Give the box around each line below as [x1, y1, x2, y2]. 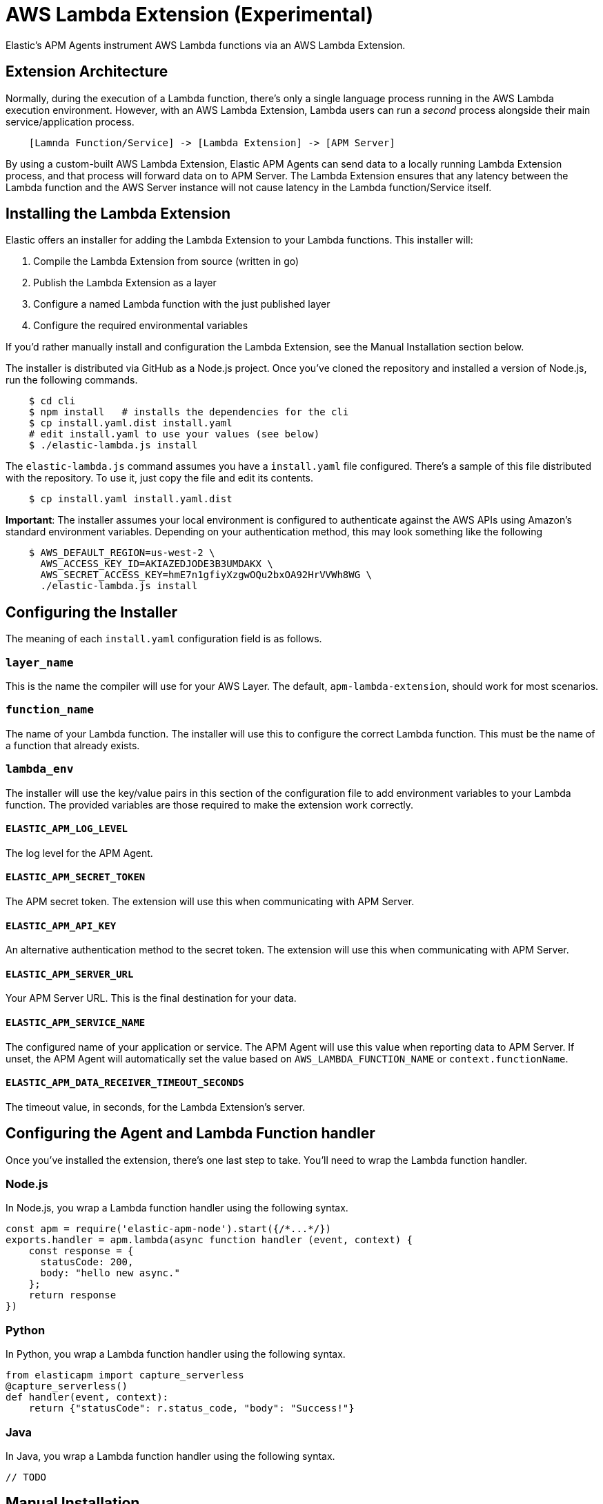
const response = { [28, 1245, 134, 1257]
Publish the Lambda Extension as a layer [33, 277, 217, 289]
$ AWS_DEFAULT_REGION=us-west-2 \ [28, 547, 215, 559]
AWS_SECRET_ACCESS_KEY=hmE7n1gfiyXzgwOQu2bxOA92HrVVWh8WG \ [40, 569, 373, 581]
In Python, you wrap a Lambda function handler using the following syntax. [6, 1348, 346, 1360]
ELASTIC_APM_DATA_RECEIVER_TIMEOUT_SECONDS [6, 1077, 244, 1089]
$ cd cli [28, 395, 76, 407]
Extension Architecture [6, 63, 168, 81]
